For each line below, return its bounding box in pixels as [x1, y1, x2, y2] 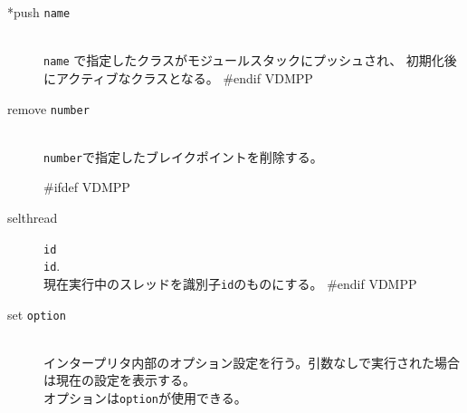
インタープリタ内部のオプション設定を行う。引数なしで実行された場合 [43, 352, 460, 371]
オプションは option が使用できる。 [43, 389, 247, 407]
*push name [7, 3, 71, 21]
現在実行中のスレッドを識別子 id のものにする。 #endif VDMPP [43, 274, 417, 293]
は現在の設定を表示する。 [43, 370, 195, 389]
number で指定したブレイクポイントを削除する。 [43, 147, 323, 166]
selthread [7, 208, 58, 226]
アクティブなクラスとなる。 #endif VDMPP [55, 68, 313, 87]
